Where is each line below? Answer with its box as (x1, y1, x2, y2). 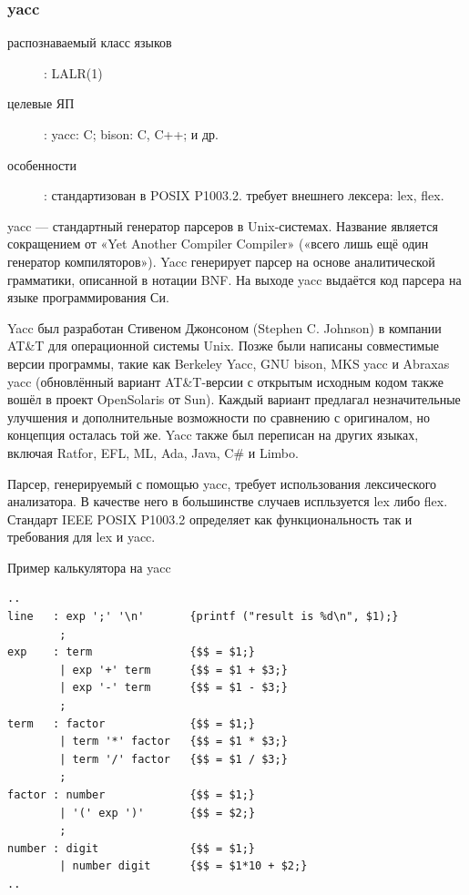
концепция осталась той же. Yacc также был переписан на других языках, (7, 425, 419, 444)
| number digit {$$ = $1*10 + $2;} (59, 859, 308, 873)
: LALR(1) (44, 63, 103, 82)
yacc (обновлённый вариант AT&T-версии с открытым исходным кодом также (7, 371, 444, 391)
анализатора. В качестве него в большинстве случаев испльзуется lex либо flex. (7, 492, 448, 511)
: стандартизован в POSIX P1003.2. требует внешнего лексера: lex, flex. (44, 186, 444, 205)
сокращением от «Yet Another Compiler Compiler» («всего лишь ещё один (7, 234, 429, 253)
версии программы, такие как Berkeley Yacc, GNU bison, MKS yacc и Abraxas (7, 353, 450, 372)
